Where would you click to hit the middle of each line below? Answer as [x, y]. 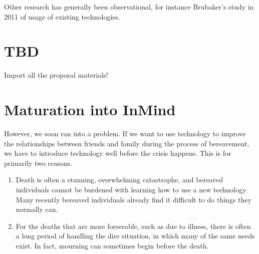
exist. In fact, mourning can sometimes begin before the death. [112, 245]
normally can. [37, 209]
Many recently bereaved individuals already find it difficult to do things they [134, 199]
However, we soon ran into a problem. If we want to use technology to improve [125, 134]
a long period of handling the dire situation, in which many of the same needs [135, 236]
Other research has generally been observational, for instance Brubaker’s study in [129, 7]
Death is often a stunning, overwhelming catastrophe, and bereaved [119, 180]
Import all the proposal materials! [56, 75]
